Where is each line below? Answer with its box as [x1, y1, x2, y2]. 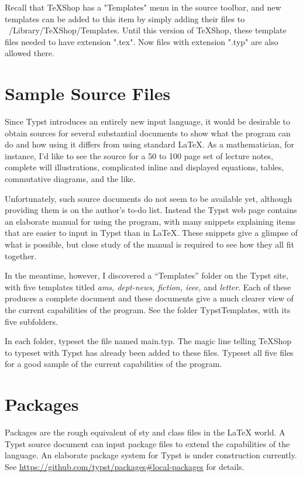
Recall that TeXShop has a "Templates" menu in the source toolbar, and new [5, 1, 281, 13]
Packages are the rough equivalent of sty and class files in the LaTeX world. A [5, 426, 285, 438]
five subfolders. [5, 315, 58, 327]
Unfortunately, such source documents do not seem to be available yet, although [5, 192, 292, 204]
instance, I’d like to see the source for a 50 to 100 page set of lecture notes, [5, 149, 273, 162]
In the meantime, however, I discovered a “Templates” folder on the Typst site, [5, 269, 288, 282]
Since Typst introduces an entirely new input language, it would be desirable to [5, 115, 291, 128]
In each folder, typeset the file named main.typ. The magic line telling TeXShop [5, 335, 292, 347]
